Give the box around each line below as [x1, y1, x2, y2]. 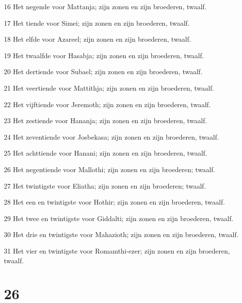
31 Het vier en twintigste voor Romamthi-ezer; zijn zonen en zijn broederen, [4, 245, 230, 255]
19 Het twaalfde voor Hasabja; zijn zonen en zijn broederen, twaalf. [4, 50, 204, 60]
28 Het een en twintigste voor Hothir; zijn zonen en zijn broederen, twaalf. [4, 197, 225, 207]
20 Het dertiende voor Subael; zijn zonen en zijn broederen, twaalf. [4, 66, 203, 77]
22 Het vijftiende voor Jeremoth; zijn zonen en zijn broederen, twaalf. [4, 99, 211, 109]
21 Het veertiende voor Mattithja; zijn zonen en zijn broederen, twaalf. [4, 82, 214, 93]
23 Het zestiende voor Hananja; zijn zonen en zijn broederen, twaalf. [4, 115, 207, 126]
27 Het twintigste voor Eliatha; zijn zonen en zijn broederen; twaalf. [4, 180, 206, 191]
